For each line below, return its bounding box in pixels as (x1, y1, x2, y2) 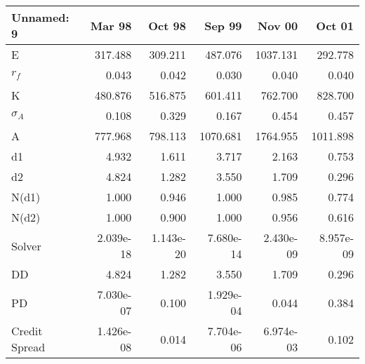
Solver (11, 237, 41, 254)
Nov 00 (257, 17, 298, 34)
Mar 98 (90, 17, 132, 34)
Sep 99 (204, 17, 242, 34)
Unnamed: (11, 9, 69, 25)
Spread (11, 339, 46, 355)
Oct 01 (316, 17, 354, 34)
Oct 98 (148, 17, 186, 34)
